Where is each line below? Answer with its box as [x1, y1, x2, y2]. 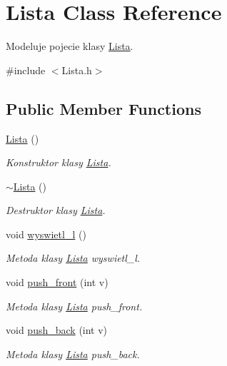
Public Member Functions [6, 97, 201, 119]
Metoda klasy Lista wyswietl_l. [6, 250, 141, 265]
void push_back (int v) [6, 322, 108, 337]
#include [6, 62, 46, 77]
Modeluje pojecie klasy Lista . [6, 39, 133, 54]
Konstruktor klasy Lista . [6, 155, 111, 170]
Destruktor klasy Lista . [6, 203, 106, 218]
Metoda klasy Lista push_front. [6, 298, 143, 313]
